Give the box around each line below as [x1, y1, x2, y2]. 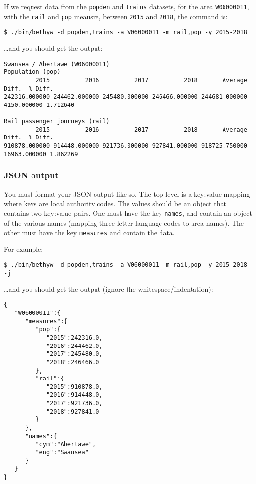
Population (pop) [4, 69, 61, 76]
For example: [4, 243, 43, 254]
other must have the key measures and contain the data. [4, 227, 175, 238]
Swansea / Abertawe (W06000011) [4, 60, 110, 68]
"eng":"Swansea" [35, 449, 89, 456]
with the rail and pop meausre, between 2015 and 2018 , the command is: [4, 11, 228, 21]
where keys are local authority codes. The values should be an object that [4, 198, 226, 208]
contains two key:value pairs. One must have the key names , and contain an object [4, 207, 252, 218]
